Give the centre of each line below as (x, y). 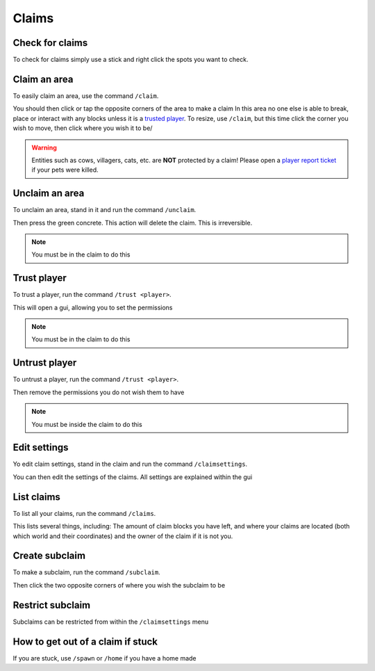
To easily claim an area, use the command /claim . (86, 96)
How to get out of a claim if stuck (85, 641)
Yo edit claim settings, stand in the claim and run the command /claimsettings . (130, 464)
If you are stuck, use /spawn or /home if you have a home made (105, 658)
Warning (44, 147)
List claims (36, 497)
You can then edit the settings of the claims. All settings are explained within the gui (133, 477)
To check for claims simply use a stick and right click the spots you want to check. (131, 60)
